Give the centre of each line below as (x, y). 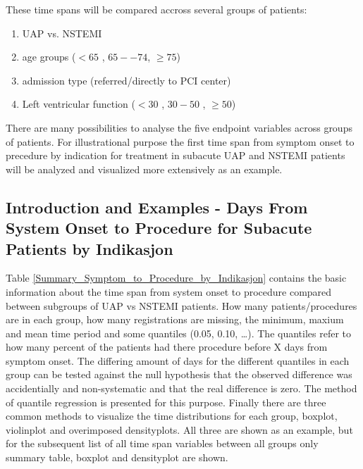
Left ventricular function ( (79, 104)
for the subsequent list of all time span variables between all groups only (162, 443)
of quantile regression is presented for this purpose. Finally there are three (166, 402)
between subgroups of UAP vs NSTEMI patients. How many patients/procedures (181, 305)
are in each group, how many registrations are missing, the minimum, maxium (175, 319)
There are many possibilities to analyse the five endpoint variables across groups (179, 127)
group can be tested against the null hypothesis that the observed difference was (179, 374)
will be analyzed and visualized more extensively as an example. (144, 169)
